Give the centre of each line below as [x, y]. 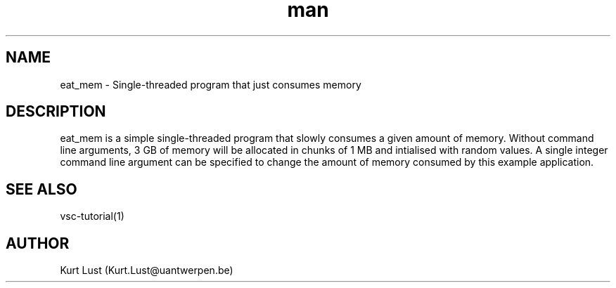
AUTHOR [38, 243]
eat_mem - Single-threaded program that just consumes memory [211, 84]
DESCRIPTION [56, 112]
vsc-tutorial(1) [92, 216]
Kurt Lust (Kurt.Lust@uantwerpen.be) [147, 270]
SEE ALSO [41, 189]
